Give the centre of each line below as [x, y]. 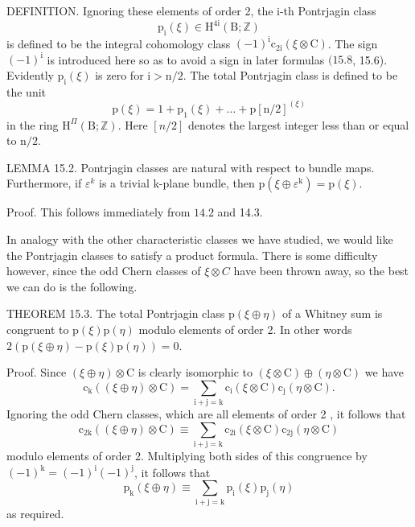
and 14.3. [240, 212]
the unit [27, 91]
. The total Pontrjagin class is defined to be [290, 75]
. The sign [353, 43]
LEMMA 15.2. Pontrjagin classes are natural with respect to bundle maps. [191, 167]
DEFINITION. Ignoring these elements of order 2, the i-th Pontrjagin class [191, 10]
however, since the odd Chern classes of [104, 271]
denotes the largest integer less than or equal [299, 124]
